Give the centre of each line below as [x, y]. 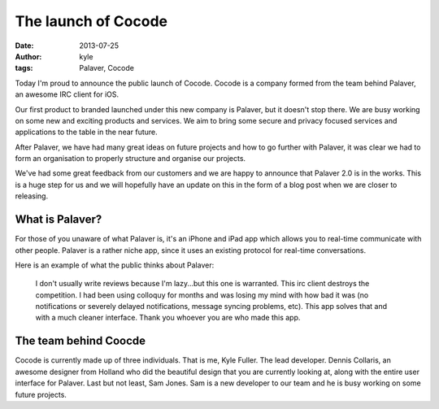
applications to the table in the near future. [86, 132]
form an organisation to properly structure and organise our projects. [130, 159]
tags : [24, 68]
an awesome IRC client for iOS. [67, 94]
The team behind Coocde [80, 341]
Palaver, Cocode [106, 68]
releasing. [32, 196]
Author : [28, 56]
